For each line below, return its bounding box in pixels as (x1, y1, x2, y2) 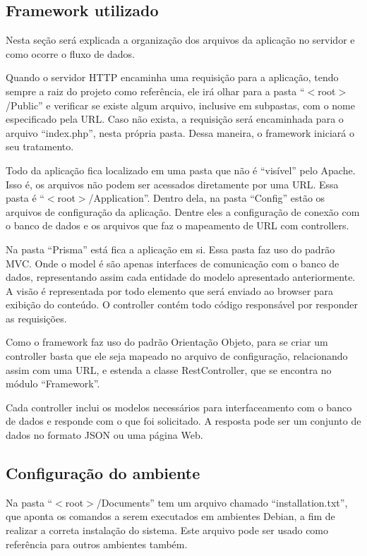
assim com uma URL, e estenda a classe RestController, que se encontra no (6, 362, 332, 377)
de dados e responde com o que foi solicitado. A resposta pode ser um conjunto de (6, 413, 361, 428)
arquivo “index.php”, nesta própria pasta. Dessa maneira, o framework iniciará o (6, 125, 354, 140)
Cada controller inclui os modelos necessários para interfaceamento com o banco (6, 399, 352, 414)
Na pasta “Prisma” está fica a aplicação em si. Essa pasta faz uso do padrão (6, 241, 335, 256)
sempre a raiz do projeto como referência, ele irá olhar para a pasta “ (6, 83, 305, 98)
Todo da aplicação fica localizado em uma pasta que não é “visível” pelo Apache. (6, 162, 356, 177)
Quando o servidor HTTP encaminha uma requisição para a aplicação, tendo (6, 70, 339, 85)
